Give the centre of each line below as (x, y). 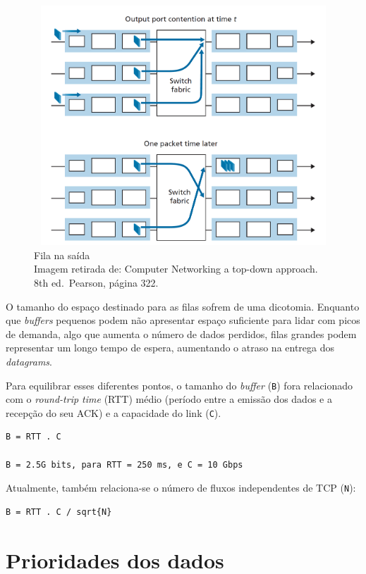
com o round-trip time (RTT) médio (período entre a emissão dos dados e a (169, 399)
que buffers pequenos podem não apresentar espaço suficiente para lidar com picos (183, 320)
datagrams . (29, 361)
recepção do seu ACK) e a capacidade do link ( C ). (114, 412)
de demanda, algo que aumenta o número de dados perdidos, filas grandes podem (181, 333)
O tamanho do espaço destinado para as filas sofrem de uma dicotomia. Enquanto (183, 306)
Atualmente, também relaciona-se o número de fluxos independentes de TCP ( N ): (181, 488)
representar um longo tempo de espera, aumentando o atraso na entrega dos (170, 348)
